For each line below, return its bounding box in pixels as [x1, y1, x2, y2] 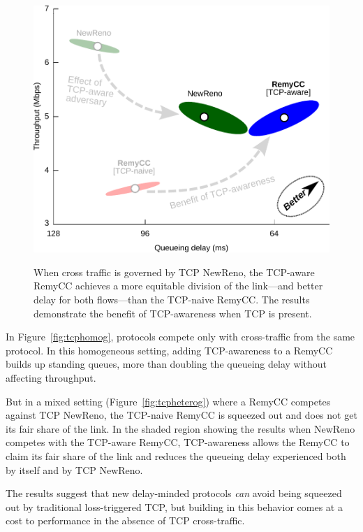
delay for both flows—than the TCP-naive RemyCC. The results [34, 292, 310, 307]
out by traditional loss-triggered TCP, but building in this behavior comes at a [6, 499, 343, 514]
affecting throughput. [6, 371, 96, 384]
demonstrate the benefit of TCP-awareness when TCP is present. [34, 305, 312, 320]
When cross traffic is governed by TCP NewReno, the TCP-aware [34, 264, 315, 279]
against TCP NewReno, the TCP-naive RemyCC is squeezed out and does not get [6, 408, 357, 422]
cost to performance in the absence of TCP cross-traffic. [6, 513, 245, 528]
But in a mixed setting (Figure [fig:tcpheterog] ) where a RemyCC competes [6, 394, 331, 408]
